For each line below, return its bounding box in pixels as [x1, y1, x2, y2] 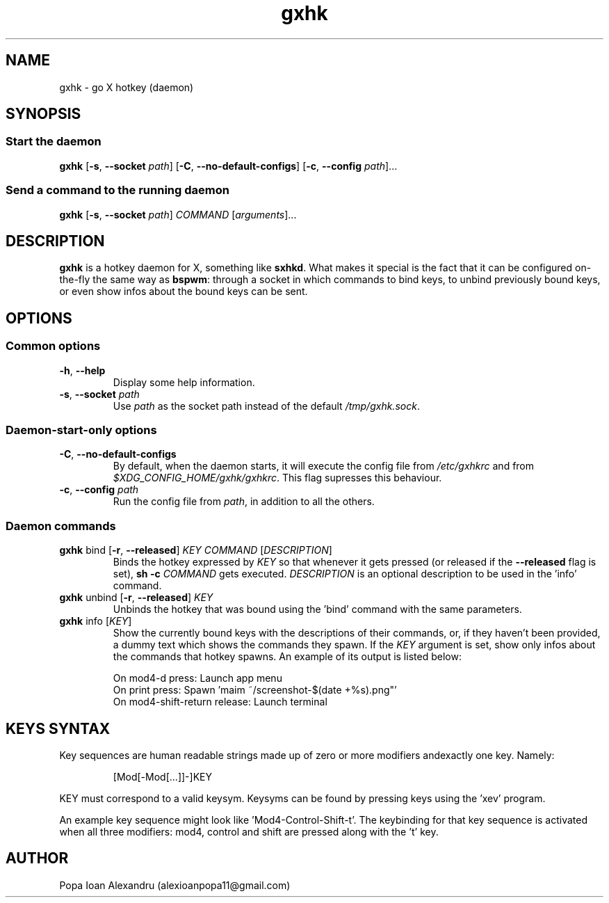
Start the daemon [6, 134, 101, 149]
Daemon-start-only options [6, 423, 157, 437]
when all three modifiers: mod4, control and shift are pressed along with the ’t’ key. [59, 825, 439, 838]
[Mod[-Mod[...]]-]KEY [113, 770, 212, 783]
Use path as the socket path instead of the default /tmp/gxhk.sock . [113, 399, 420, 412]
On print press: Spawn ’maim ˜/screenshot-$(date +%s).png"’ [113, 684, 397, 696]
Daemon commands [6, 518, 116, 533]
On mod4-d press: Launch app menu [113, 672, 282, 685]
